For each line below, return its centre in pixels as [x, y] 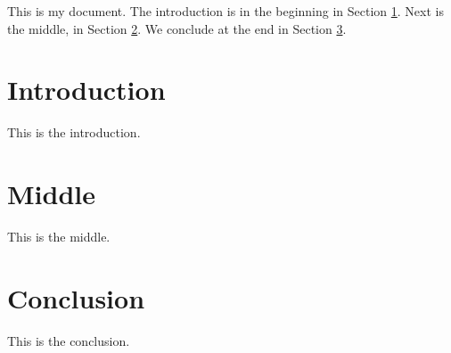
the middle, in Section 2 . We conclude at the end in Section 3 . [177, 28]
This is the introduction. [74, 132]
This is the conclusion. [69, 340]
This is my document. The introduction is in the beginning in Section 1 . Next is [225, 11]
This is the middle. [59, 237]
